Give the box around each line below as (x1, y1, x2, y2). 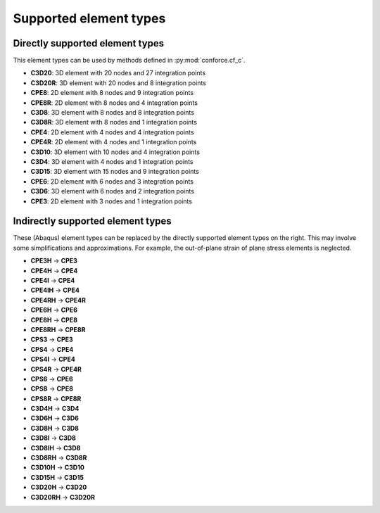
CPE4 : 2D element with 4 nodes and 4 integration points (30, 127, 194, 137)
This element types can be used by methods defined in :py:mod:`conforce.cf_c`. (13, 56, 246, 65)
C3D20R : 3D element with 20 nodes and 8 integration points (30, 78, 207, 87)
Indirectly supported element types (13, 215, 172, 227)
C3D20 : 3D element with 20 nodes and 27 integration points (30, 69, 206, 77)
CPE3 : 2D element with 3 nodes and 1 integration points (30, 197, 193, 205)
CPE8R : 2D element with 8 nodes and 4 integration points (30, 99, 198, 107)
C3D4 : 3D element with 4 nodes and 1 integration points (30, 157, 194, 165)
